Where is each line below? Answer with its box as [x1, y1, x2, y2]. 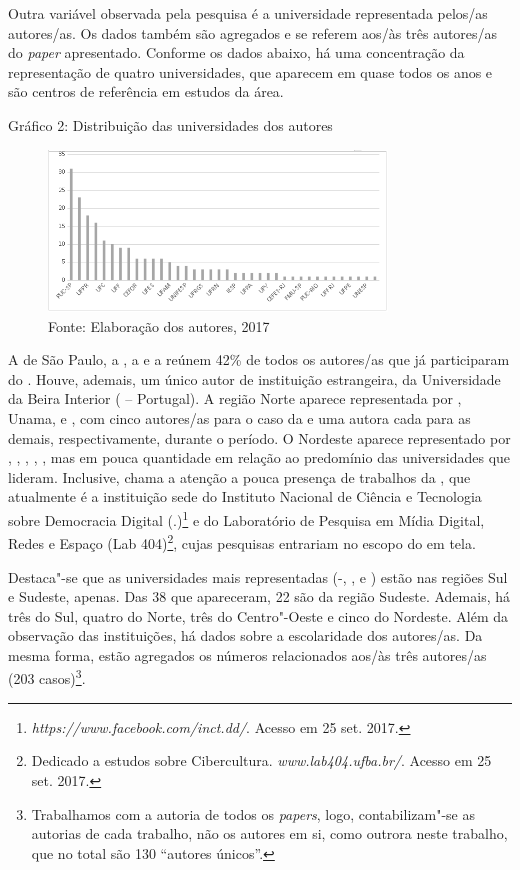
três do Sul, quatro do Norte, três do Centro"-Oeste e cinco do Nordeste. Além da [8, 605, 509, 626]
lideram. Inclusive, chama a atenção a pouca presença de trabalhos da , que [8, 466, 471, 487]
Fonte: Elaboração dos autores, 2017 [48, 315, 270, 336]
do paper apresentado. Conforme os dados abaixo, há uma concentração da [8, 42, 465, 63]
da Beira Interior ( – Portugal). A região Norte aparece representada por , [8, 388, 462, 409]
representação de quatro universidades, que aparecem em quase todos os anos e [8, 61, 493, 82]
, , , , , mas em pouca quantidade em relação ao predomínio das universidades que [8, 447, 511, 468]
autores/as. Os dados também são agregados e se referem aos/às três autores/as [8, 22, 498, 43]
